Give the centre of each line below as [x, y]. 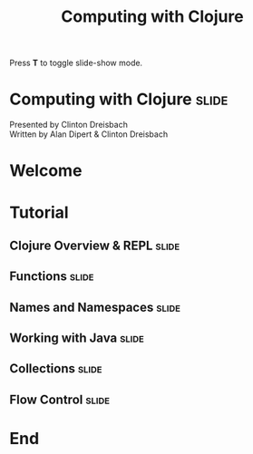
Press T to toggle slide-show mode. [76, 63]
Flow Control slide [60, 399]
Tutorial [39, 213]
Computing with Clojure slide [119, 99]
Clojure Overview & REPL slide [95, 245]
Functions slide [52, 277]
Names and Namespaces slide [95, 307]
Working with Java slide [77, 338]
